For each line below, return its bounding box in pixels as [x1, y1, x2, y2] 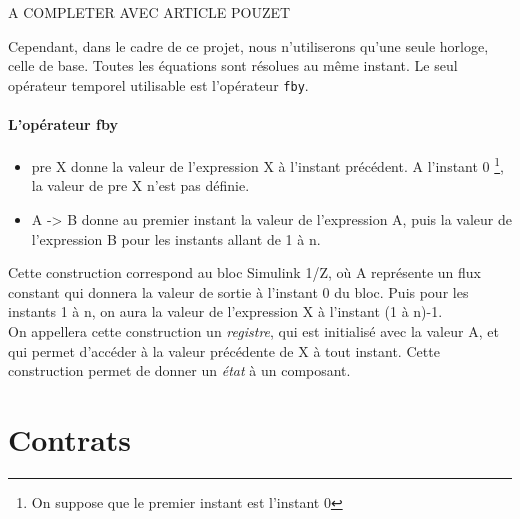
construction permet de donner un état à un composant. [8, 360, 351, 381]
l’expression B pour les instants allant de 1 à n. [31, 228, 321, 249]
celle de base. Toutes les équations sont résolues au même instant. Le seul [8, 55, 458, 76]
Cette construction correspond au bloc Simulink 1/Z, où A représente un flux [8, 262, 481, 283]
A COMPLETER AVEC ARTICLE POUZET [8, 2, 291, 22]
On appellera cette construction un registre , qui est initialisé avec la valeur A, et [8, 321, 499, 342]
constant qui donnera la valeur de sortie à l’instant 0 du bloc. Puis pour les [8, 281, 469, 302]
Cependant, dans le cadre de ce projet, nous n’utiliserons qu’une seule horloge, [8, 35, 489, 56]
